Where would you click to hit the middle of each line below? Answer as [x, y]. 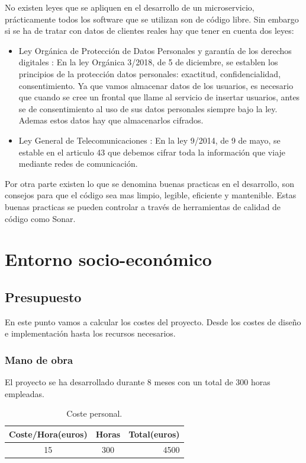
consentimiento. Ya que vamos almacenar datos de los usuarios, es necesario [156, 85]
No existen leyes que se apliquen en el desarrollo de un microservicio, [130, 7]
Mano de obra [39, 359]
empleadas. [25, 393]
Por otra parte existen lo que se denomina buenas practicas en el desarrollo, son [149, 183]
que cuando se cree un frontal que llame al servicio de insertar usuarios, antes [159, 97]
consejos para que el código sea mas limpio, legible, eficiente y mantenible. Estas [151, 195]
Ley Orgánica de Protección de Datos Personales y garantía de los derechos [155, 50]
